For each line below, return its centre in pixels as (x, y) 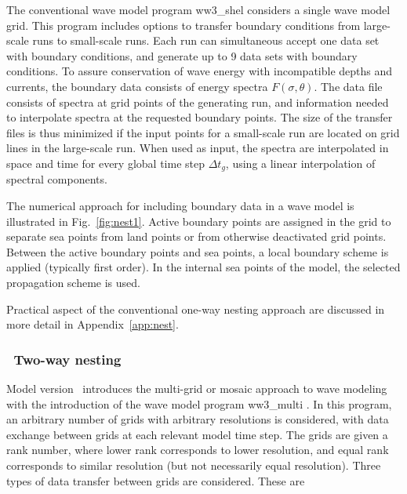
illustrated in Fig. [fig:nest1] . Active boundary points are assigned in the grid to (199, 221)
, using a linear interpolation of (300, 163)
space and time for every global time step (105, 163)
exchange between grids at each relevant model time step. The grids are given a (197, 434)
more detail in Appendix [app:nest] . (93, 324)
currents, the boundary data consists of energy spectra (137, 86)
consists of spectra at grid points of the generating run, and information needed (198, 102)
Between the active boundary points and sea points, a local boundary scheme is (198, 251)
